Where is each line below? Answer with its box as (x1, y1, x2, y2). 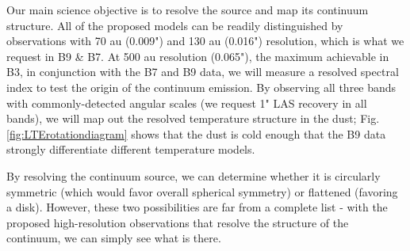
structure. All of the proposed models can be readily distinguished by (6, 17, 343, 33)
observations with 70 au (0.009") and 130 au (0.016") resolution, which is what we (6, 32, 404, 49)
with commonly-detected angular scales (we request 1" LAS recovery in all (6, 94, 367, 111)
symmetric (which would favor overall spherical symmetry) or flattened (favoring (6, 183, 398, 200)
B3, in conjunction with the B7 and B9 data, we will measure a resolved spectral (6, 63, 399, 80)
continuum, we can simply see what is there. (6, 230, 221, 246)
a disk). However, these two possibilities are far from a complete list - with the (6, 199, 388, 215)
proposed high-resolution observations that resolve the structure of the (6, 214, 349, 230)
